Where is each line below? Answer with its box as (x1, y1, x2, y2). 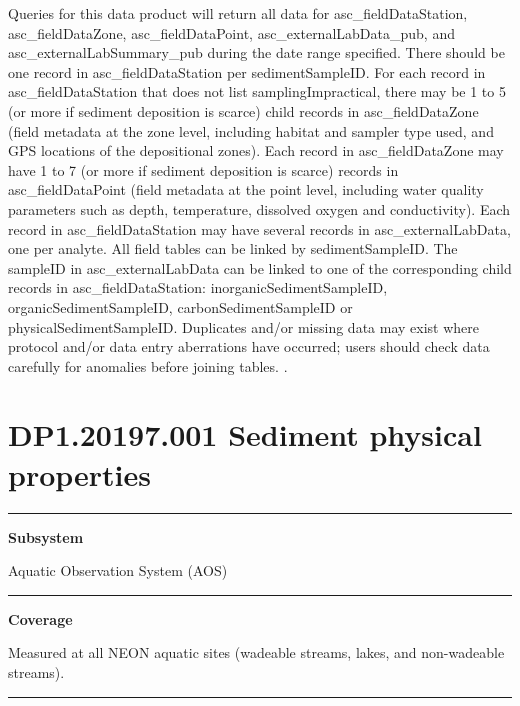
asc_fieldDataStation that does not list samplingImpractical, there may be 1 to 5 (8, 81, 506, 102)
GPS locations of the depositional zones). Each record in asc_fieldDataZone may (8, 140, 504, 161)
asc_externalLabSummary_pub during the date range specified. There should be (8, 42, 505, 63)
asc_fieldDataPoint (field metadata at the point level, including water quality (8, 179, 484, 200)
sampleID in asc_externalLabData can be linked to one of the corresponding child (8, 257, 512, 278)
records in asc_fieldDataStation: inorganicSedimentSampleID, (8, 277, 388, 298)
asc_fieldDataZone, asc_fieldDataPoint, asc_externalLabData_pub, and (8, 22, 455, 43)
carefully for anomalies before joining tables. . (8, 355, 288, 376)
